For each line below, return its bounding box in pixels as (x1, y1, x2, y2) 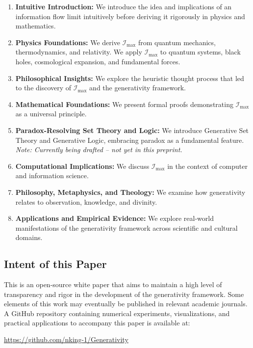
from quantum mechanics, (138, 37, 216, 47)
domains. (15, 232, 43, 242)
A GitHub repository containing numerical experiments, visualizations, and (4, 308, 230, 318)
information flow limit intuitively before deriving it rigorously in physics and (15, 11, 245, 21)
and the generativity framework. (89, 82, 186, 93)
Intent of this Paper (4, 256, 107, 271)
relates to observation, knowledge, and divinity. (15, 196, 157, 207)
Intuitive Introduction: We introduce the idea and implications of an (15, 1, 232, 11)
